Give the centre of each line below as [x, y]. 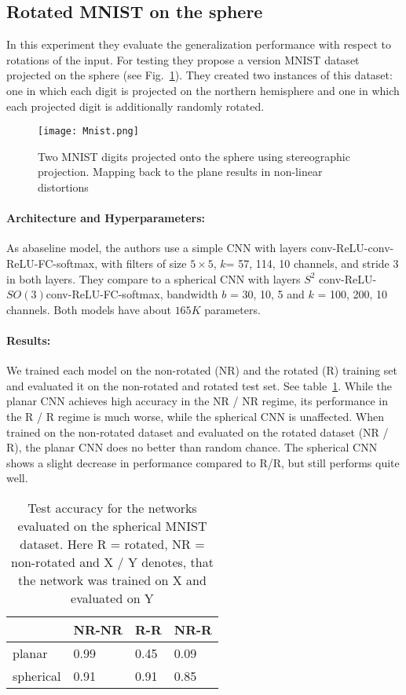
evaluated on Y [112, 598]
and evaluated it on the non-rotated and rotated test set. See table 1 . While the [199, 385]
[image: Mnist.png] [88, 132]
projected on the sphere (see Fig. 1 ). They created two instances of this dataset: [199, 75]
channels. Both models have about [89, 309]
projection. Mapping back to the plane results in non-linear [180, 172]
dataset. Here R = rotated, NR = [112, 543]
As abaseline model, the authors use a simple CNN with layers [157, 248]
